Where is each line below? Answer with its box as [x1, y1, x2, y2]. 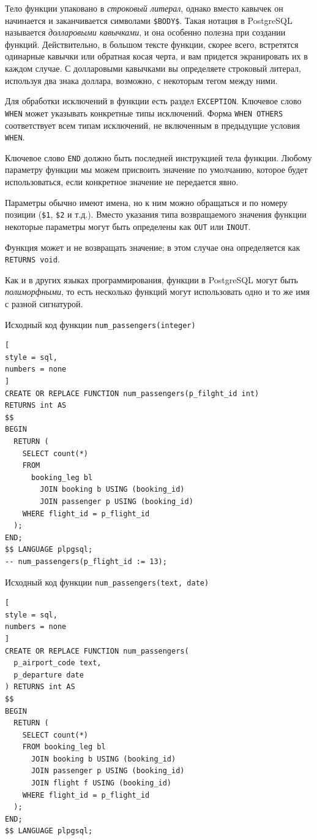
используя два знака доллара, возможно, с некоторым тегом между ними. [5, 74, 278, 86]
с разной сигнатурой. [5, 297, 83, 310]
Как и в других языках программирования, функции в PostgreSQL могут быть [5, 273, 298, 286]
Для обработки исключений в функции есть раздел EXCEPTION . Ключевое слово [5, 94, 302, 107]
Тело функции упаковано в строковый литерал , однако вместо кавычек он [5, 2, 283, 14]
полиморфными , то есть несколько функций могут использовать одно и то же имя [5, 285, 310, 298]
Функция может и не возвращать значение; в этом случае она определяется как [5, 240, 300, 253]
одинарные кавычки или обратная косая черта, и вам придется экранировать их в [5, 50, 308, 63]
